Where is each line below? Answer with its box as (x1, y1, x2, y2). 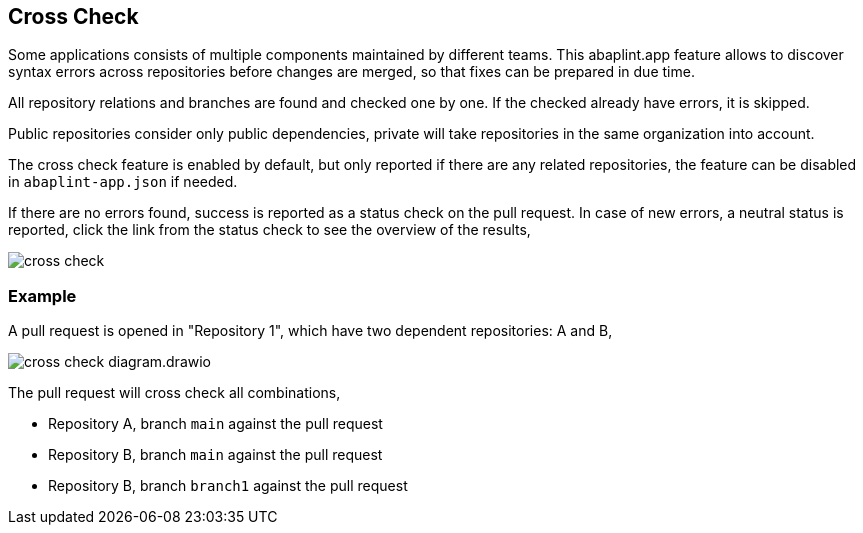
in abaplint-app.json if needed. (8, 173, 238, 191)
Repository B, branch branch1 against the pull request (48, 477, 408, 495)
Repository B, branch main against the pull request (48, 446, 383, 464)
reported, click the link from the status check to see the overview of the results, (8, 221, 531, 239)
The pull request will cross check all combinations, (8, 384, 341, 402)
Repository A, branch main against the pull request (48, 415, 383, 433)
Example (8, 285, 77, 306)
